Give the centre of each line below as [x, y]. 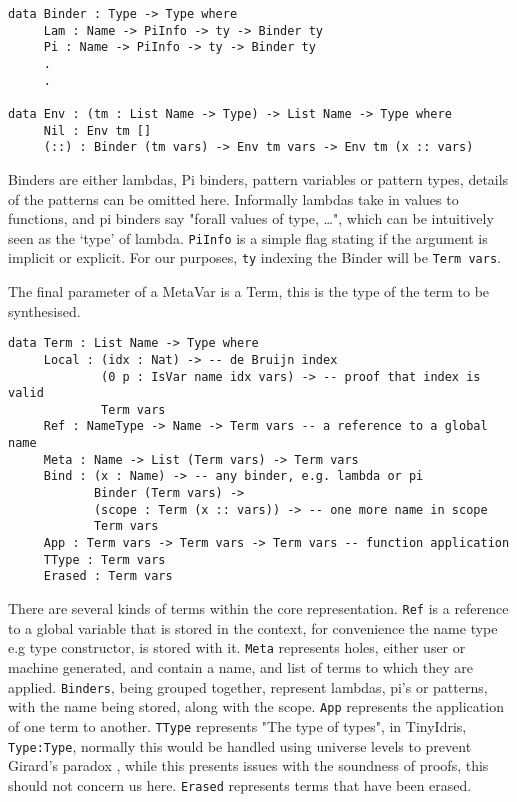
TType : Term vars [104, 559]
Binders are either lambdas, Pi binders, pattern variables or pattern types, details [258, 178]
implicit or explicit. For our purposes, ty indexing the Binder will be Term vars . [254, 257]
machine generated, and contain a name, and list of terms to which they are [240, 666]
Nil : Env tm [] [97, 130]
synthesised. [44, 310]
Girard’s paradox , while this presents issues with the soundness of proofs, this [248, 765]
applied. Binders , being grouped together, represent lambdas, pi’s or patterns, [248, 686]
